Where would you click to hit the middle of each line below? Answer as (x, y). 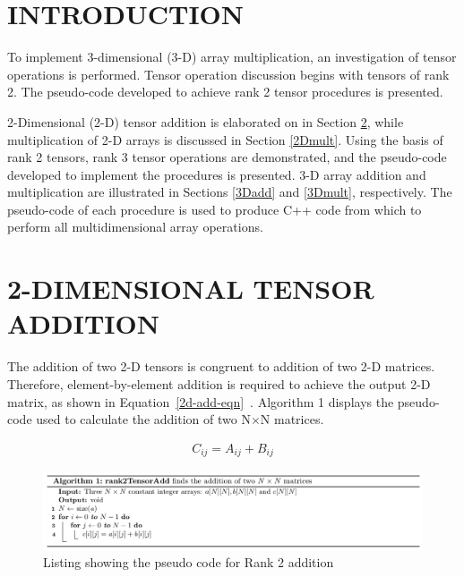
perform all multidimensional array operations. (135, 227)
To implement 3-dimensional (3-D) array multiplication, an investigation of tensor (232, 57)
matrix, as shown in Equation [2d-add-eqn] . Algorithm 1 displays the (201, 401)
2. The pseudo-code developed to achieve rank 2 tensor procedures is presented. (225, 92)
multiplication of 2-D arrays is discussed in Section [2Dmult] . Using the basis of (225, 139)
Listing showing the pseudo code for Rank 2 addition (189, 562)
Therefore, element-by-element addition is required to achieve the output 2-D (219, 383)
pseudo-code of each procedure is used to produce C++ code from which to (215, 209)
